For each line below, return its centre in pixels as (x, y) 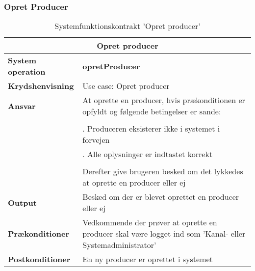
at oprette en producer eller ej (134, 183)
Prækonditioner (39, 234)
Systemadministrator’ (119, 245)
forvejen (96, 140)
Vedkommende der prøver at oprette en (150, 222)
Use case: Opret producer (126, 86)
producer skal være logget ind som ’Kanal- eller (164, 234)
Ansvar (22, 106)
